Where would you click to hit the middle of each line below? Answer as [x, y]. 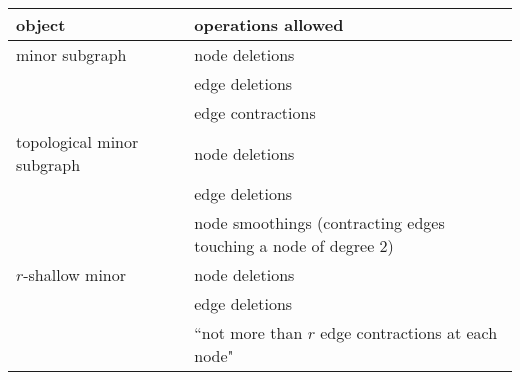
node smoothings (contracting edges [319, 222]
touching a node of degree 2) [294, 245]
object [41, 24]
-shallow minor [75, 274]
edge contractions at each [409, 332]
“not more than [248, 332]
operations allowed [269, 24]
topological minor [77, 141]
